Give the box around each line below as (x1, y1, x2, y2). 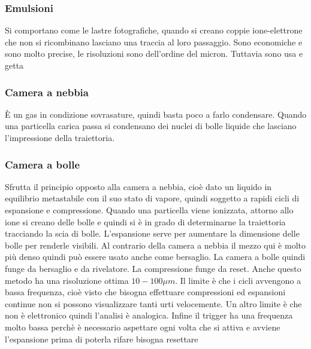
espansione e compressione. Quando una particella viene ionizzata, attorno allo (5, 204, 294, 216)
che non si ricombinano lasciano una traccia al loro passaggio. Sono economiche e (5, 35, 303, 48)
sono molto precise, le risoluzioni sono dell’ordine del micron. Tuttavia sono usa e (5, 47, 303, 60)
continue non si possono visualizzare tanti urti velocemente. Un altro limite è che (5, 297, 302, 310)
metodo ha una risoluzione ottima (5, 274, 129, 286)
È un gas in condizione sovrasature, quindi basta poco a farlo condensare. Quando (5, 108, 307, 120)
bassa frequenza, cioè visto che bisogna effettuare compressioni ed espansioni (5, 286, 286, 298)
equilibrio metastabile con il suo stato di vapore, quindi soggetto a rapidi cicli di (5, 192, 300, 204)
